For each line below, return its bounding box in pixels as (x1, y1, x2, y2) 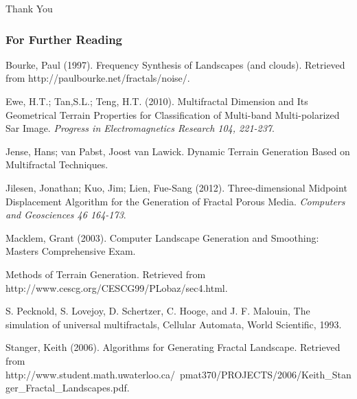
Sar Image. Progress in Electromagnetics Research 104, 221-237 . (5, 121, 275, 135)
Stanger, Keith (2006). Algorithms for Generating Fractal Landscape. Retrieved (5, 340, 341, 354)
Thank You (5, 1, 53, 15)
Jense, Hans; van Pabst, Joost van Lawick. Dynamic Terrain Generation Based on (5, 144, 350, 158)
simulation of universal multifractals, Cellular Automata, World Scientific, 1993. (5, 317, 342, 331)
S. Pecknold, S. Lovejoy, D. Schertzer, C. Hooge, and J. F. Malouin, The (5, 304, 310, 318)
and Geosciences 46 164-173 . (5, 207, 126, 222)
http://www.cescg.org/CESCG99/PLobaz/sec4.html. (5, 280, 228, 295)
